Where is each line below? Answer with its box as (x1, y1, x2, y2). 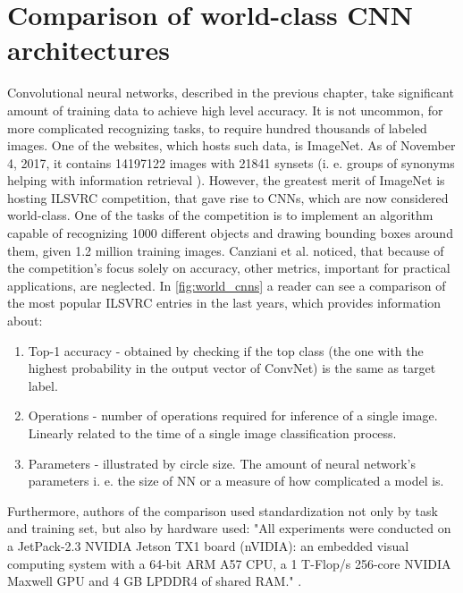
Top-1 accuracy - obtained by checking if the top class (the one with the (28, 341, 424, 360)
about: (7, 311, 43, 330)
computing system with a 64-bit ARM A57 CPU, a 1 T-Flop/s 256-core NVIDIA (7, 554, 451, 572)
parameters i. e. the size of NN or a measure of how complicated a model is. (28, 471, 444, 490)
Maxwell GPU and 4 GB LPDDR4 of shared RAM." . (7, 572, 302, 590)
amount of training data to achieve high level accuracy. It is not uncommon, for (7, 100, 443, 119)
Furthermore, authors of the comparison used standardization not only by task (7, 501, 438, 520)
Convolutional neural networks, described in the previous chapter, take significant (7, 83, 454, 102)
